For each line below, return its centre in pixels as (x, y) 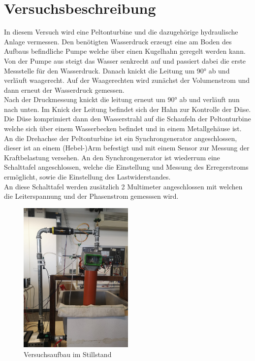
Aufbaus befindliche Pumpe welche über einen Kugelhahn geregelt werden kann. (125, 51)
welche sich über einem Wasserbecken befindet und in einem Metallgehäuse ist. (123, 128)
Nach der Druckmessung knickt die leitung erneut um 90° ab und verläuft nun (122, 99)
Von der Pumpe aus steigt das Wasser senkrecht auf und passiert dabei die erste (125, 60)
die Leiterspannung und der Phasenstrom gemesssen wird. (91, 196)
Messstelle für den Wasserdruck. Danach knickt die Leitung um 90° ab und (117, 70)
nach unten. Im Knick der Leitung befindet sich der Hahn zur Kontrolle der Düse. (127, 109)
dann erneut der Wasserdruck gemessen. (64, 90)
